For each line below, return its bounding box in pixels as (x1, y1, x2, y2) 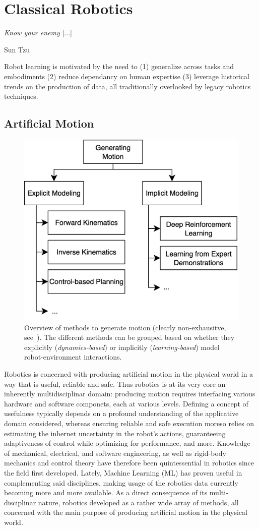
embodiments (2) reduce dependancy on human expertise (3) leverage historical (4, 71, 249, 81)
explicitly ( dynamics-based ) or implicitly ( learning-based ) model (24, 341, 220, 352)
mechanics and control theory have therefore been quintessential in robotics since (4, 457, 254, 468)
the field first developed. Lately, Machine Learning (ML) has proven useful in (4, 467, 242, 478)
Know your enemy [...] (4, 27, 72, 38)
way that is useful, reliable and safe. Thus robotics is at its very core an (4, 378, 226, 389)
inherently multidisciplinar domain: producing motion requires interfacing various (4, 388, 255, 399)
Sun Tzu (4, 44, 30, 54)
